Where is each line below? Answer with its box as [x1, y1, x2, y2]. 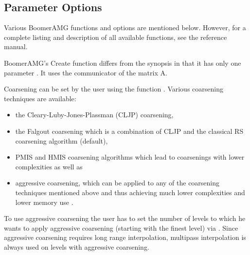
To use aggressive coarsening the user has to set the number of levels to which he [4, 213, 246, 223]
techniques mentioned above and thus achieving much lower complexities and [15, 187, 245, 197]
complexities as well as [15, 161, 83, 171]
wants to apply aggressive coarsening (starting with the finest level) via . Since [4, 222, 238, 233]
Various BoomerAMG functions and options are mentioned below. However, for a [4, 22, 246, 33]
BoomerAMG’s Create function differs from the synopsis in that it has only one [4, 57, 241, 68]
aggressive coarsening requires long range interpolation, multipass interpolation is [4, 232, 246, 242]
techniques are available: [4, 93, 76, 103]
